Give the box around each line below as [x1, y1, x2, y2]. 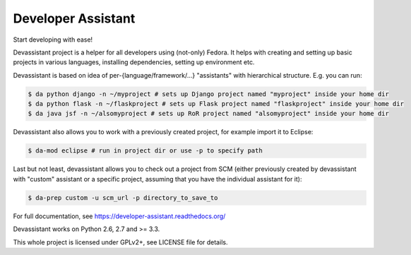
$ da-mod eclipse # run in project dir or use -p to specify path [28, 147, 263, 155]
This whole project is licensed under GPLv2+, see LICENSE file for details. [13, 237, 228, 247]
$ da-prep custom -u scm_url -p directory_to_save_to [28, 194, 218, 201]
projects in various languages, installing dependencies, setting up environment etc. [13, 58, 255, 66]
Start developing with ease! [13, 35, 93, 44]
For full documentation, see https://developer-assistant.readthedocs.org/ [13, 212, 226, 220]
